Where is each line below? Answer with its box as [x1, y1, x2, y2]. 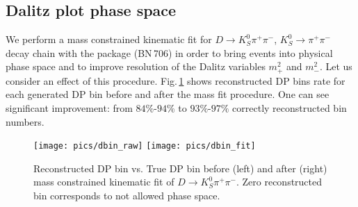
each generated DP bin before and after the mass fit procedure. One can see [6, 87, 329, 101]
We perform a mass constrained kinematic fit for [6, 32, 212, 47]
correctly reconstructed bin [232, 101, 347, 115]
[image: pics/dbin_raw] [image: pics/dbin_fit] [33, 141, 256, 151]
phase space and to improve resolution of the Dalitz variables [6, 59, 266, 74]
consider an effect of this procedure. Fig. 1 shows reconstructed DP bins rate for [6, 73, 345, 88]
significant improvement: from [6, 101, 133, 115]
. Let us [319, 59, 352, 74]
